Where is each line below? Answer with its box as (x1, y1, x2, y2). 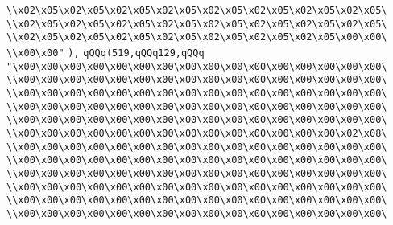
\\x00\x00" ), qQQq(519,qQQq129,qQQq (6, 47, 205, 59)
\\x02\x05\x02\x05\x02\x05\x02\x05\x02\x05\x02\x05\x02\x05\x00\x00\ (6, 31, 387, 43)
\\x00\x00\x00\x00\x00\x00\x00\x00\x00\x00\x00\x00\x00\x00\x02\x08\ (6, 127, 387, 139)
